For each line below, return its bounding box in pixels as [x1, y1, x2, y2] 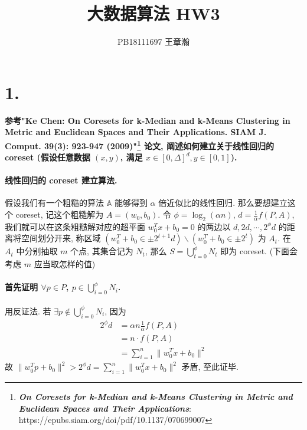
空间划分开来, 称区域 [21, 232, 101, 244]
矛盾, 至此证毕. [181, 360, 239, 373]
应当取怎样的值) [34, 258, 96, 270]
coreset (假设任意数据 [5, 151, 90, 163]
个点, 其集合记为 [70, 245, 133, 257]
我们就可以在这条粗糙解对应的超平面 [5, 220, 145, 232]
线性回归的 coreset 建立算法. [5, 174, 117, 186]
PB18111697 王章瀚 [117, 35, 190, 48]
